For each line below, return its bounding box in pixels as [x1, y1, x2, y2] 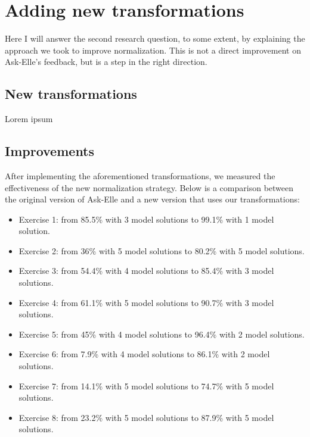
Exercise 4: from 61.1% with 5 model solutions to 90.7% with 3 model [18, 296, 274, 308]
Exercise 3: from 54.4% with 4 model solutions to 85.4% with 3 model [18, 264, 274, 277]
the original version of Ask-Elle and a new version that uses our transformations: [5, 193, 300, 205]
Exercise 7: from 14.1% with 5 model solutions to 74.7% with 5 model [18, 379, 274, 392]
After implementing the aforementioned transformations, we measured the [5, 169, 275, 182]
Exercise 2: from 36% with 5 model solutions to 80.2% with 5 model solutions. [18, 244, 305, 257]
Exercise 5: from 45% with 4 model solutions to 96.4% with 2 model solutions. [18, 327, 305, 340]
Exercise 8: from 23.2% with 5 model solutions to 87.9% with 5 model [18, 411, 274, 423]
